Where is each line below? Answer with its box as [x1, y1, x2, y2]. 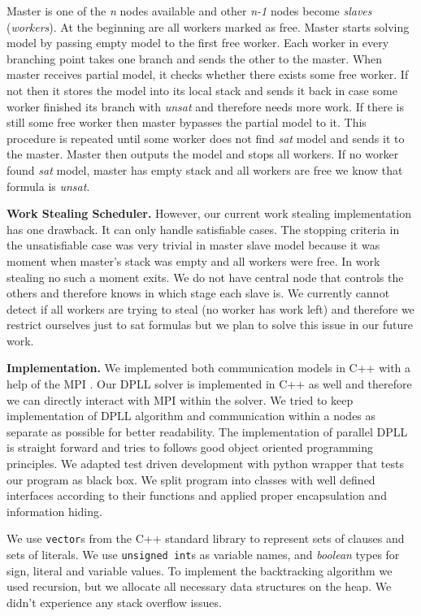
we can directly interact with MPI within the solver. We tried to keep [7, 391, 354, 408]
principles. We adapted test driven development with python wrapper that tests [7, 455, 404, 472]
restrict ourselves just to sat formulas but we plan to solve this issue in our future [7, 316, 413, 333]
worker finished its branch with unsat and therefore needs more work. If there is [7, 98, 404, 115]
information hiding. [7, 502, 102, 519]
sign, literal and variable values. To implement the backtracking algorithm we [7, 562, 393, 579]
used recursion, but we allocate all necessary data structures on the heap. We [7, 578, 392, 595]
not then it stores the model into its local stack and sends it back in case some [7, 81, 397, 98]
